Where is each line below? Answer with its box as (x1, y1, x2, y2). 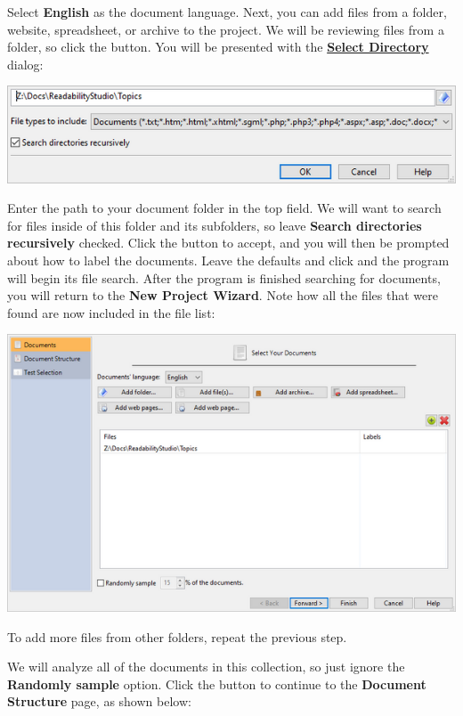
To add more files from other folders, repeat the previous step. (7, 627, 347, 646)
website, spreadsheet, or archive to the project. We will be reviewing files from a (7, 20, 444, 38)
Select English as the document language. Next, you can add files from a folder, (7, 3, 447, 20)
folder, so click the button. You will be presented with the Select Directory (7, 37, 429, 56)
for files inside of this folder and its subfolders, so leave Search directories (7, 216, 422, 234)
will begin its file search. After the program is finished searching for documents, (7, 268, 441, 287)
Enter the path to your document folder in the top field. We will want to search (7, 199, 442, 217)
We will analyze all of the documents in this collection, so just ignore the (7, 657, 405, 676)
